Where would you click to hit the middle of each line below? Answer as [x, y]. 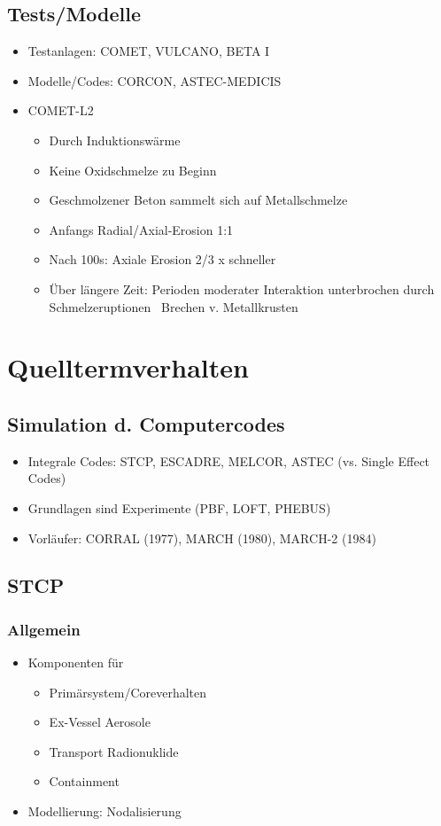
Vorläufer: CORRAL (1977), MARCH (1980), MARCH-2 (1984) [202, 538]
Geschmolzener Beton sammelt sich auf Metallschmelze [198, 200]
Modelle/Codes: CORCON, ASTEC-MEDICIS [155, 80]
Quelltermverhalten [128, 367]
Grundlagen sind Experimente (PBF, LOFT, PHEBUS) [179, 507]
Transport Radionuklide [114, 751]
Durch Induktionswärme [115, 140]
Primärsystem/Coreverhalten [128, 692]
